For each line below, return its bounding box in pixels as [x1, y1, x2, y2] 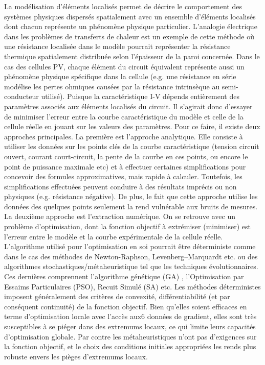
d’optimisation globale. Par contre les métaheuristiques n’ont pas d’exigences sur [4, 331, 257, 342]
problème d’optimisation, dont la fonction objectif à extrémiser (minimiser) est [4, 221, 251, 232]
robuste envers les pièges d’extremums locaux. [4, 351, 148, 361]
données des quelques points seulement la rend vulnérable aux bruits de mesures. [4, 201, 258, 211]
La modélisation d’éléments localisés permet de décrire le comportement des [4, 1, 242, 11]
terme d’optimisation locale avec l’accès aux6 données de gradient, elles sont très [4, 311, 257, 322]
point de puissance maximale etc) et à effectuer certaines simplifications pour [4, 161, 246, 172]
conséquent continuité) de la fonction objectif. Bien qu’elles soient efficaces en [4, 301, 247, 311]
